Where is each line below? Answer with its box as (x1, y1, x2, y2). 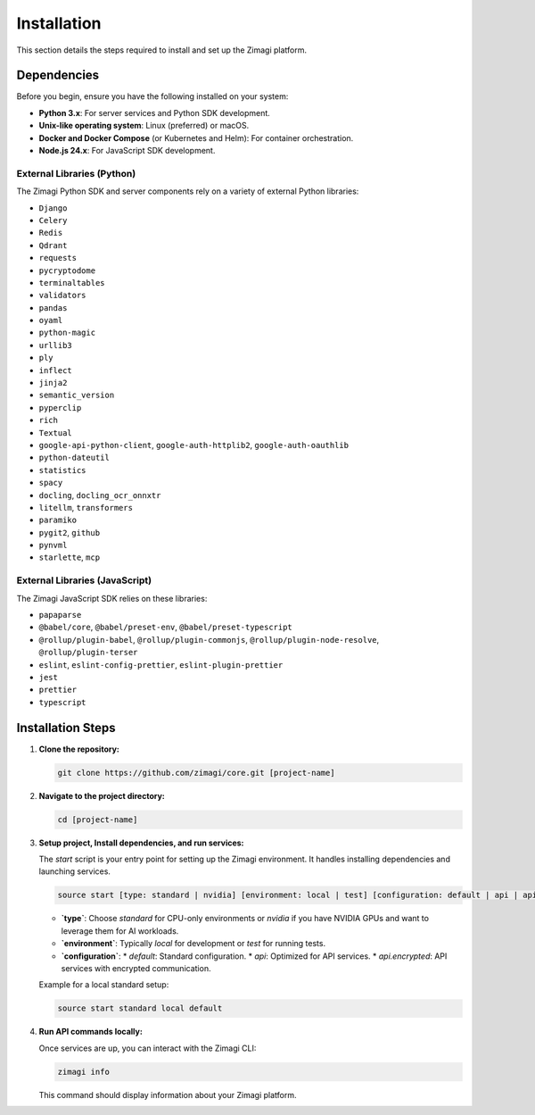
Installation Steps (16, 720, 116, 736)
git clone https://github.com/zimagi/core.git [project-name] (57, 768, 335, 778)
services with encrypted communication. (61, 962, 211, 973)
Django (38, 203, 68, 213)
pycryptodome (38, 265, 96, 276)
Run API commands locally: (38, 1027, 143, 1037)
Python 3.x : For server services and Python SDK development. (38, 107, 271, 118)
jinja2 (38, 378, 68, 388)
